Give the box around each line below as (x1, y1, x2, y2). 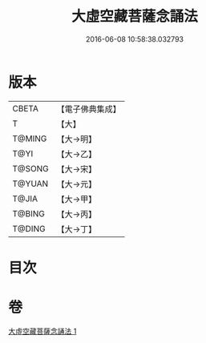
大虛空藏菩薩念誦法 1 (8, 326, 77, 336)
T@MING (12, 133, 47, 144)
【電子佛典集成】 (56, 103, 122, 115)
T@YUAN (12, 178, 49, 189)
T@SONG (12, 163, 50, 174)
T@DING (12, 223, 46, 234)
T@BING (12, 208, 46, 219)
